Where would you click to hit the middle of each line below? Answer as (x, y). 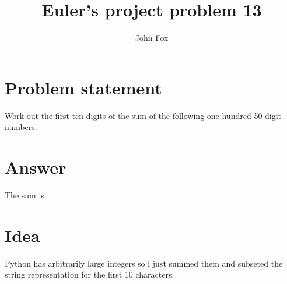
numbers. (21, 127)
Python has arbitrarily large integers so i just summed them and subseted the (144, 263)
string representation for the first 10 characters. (90, 274)
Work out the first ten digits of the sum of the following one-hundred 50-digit (143, 115)
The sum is (24, 194)
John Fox (152, 38)
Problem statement (83, 87)
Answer (36, 167)
